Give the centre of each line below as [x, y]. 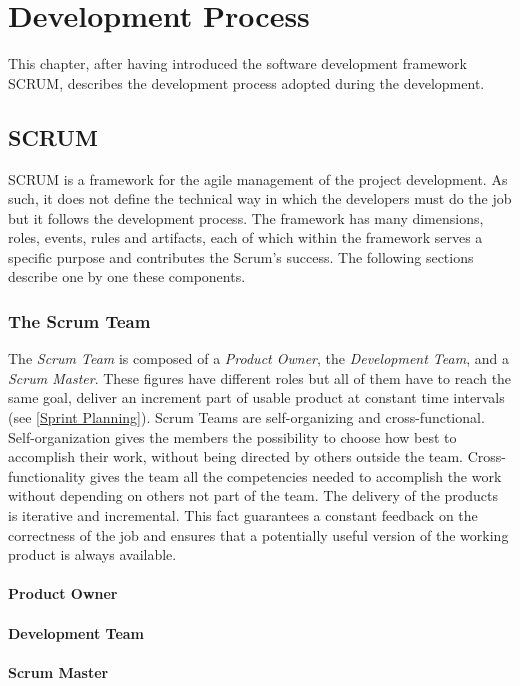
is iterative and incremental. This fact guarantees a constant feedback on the [243, 515]
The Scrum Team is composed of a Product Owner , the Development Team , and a [258, 358]
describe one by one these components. [127, 276]
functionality [47, 475]
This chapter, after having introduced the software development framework [237, 63]
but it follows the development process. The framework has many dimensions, [246, 217]
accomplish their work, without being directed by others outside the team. [235, 456]
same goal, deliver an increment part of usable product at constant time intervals [256, 397]
